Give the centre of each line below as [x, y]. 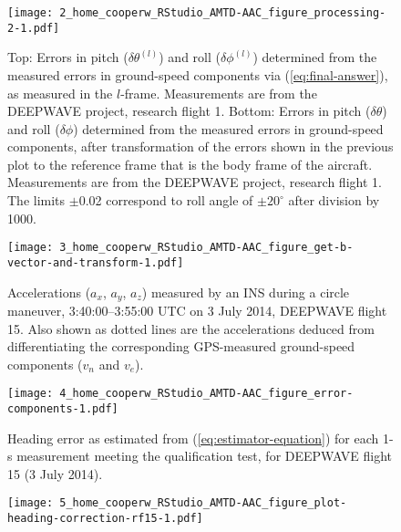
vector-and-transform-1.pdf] [96, 262]
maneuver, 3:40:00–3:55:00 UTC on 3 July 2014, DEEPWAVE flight [197, 311]
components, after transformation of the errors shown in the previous [200, 146]
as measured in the [60, 93]
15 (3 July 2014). [55, 473]
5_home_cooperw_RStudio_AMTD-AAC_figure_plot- [203, 503]
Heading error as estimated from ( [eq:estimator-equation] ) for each [193, 438]
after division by [334, 200]
